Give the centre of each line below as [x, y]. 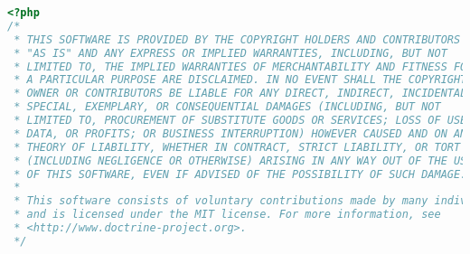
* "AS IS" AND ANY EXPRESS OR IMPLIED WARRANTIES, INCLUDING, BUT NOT [230, 53]
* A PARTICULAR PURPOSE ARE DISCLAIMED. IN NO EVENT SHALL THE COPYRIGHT [240, 80]
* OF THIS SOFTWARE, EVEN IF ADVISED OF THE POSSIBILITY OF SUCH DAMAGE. [240, 174]
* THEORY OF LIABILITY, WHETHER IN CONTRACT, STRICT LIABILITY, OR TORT [237, 147]
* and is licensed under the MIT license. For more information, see [227, 215]
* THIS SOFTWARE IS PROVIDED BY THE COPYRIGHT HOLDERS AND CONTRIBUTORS [237, 39]
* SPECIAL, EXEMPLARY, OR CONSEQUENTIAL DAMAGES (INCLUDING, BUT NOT [227, 107]
